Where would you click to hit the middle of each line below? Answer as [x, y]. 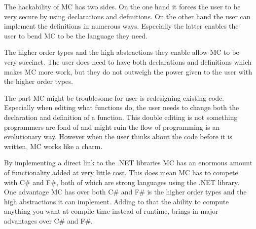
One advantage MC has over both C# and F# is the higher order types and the [125, 192]
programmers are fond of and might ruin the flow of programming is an [112, 127]
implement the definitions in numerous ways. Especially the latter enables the [121, 26]
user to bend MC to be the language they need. [76, 35]
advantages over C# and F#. [48, 220]
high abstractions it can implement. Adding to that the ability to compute [116, 201]
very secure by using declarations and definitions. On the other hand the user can [127, 16]
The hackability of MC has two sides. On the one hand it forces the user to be [122, 6]
